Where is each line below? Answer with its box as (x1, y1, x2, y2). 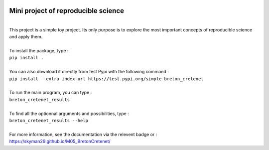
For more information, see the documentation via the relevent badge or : (9, 131, 157, 137)
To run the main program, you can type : (9, 90, 92, 96)
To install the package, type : (9, 48, 69, 54)
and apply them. (9, 34, 43, 40)
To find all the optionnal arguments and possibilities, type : (9, 110, 129, 117)
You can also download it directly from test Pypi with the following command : (9, 69, 169, 75)
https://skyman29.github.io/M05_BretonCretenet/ (9, 139, 111, 145)
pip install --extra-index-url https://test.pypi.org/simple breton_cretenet (9, 76, 204, 82)
